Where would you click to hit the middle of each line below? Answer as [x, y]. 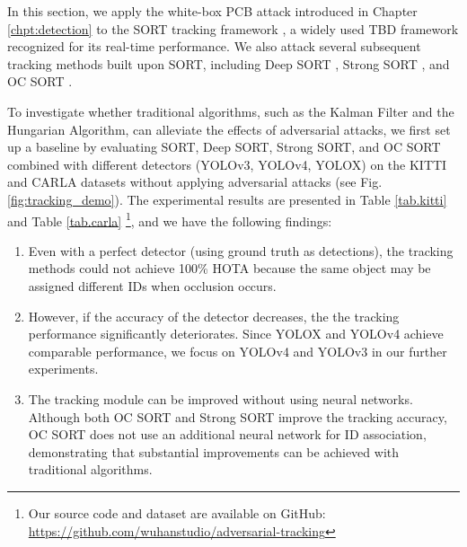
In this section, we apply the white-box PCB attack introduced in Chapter [212, 11]
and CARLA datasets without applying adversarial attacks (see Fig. [195, 182]
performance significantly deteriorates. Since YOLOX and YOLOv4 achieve [236, 334]
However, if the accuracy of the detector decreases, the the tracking [214, 316]
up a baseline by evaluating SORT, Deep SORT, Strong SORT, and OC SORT [224, 147]
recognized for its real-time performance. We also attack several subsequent [214, 46]
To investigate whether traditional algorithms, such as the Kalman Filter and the [231, 111]
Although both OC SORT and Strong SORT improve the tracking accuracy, [238, 416]
